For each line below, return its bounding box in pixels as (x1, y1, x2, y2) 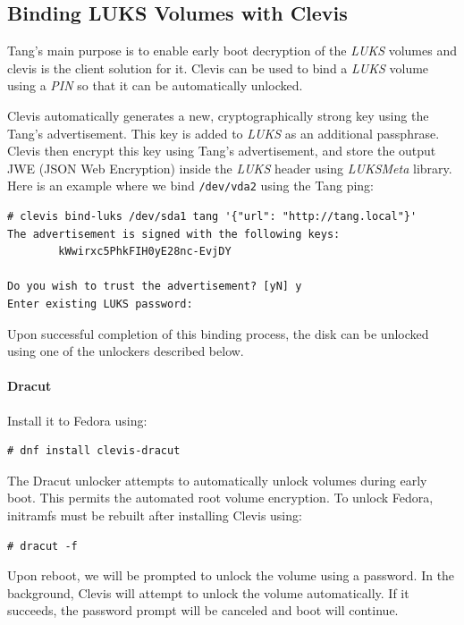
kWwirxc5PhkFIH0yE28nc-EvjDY (58, 245, 232, 258)
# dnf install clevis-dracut (7, 444, 181, 458)
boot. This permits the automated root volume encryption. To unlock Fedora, (7, 488, 434, 507)
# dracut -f (7, 539, 78, 553)
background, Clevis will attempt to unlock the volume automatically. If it (7, 583, 409, 602)
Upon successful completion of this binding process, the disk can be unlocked (7, 324, 429, 342)
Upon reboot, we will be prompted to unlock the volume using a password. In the (7, 566, 455, 585)
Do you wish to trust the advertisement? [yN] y (7, 280, 302, 293)
